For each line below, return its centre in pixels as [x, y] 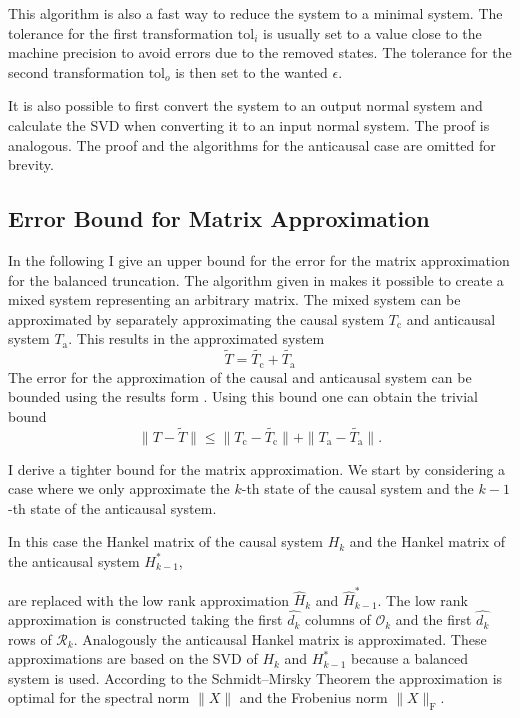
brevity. [31, 164]
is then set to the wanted [251, 71]
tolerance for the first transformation [121, 32]
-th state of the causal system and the [357, 488]
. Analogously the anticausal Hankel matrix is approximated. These [280, 638]
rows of [30, 638]
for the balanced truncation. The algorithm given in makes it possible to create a [256, 279]
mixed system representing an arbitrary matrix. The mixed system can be [234, 299]
